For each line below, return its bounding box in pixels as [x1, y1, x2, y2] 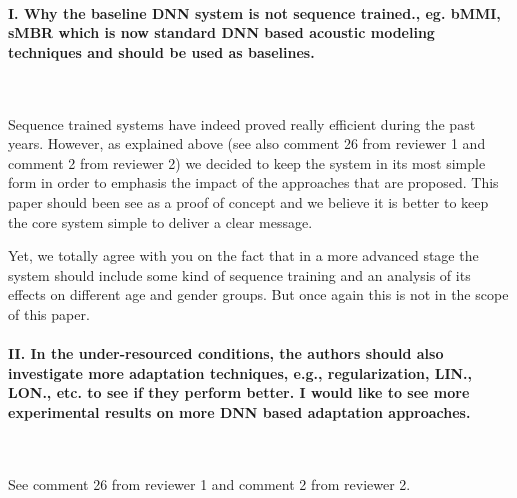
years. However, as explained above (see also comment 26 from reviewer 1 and [8, 133, 486, 154]
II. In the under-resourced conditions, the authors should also [8, 343, 444, 364]
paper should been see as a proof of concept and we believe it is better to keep [8, 191, 489, 212]
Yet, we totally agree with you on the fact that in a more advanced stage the [8, 245, 479, 266]
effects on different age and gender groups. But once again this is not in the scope [8, 284, 509, 305]
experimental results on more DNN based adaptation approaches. [8, 401, 471, 422]
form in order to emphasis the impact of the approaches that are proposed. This [8, 172, 499, 193]
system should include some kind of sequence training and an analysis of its [8, 264, 471, 285]
